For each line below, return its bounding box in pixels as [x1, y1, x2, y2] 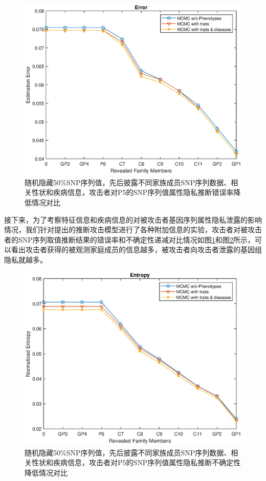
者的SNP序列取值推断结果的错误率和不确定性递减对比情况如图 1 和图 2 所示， [4, 234, 255, 245]
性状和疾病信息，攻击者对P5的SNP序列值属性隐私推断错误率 [31, 187, 234, 198]
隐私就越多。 [4, 254, 47, 265]
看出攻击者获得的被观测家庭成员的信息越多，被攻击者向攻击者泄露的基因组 [11, 244, 262, 255]
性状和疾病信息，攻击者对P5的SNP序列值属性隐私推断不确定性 [31, 457, 241, 468]
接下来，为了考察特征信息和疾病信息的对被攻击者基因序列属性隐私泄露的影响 [4, 214, 262, 225]
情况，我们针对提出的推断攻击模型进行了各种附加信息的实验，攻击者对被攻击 [4, 224, 262, 235]
